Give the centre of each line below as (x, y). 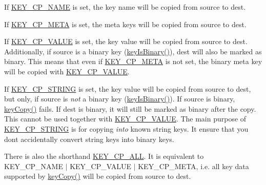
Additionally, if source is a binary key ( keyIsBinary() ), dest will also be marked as (133, 51)
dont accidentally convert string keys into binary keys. (89, 139)
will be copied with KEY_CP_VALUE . (67, 71)
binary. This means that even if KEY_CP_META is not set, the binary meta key (133, 61)
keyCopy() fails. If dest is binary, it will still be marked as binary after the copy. (130, 108)
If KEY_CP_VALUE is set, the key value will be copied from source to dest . (126, 41)
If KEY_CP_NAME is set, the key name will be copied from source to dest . (125, 7)
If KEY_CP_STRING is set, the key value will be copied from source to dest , (128, 88)
